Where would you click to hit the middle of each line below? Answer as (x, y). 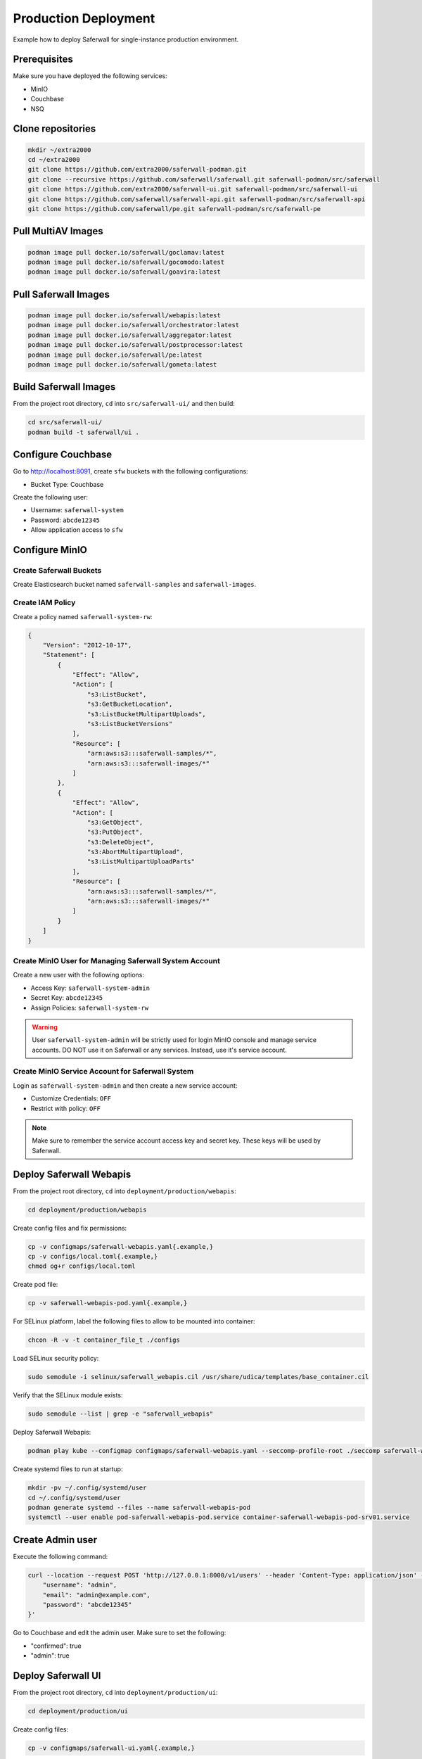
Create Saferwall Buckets (57, 570)
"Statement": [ (69, 655)
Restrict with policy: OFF (66, 1108)
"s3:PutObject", (115, 832)
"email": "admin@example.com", (96, 1595)
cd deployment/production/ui (78, 1711)
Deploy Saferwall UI (57, 1676)
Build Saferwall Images (64, 387)
